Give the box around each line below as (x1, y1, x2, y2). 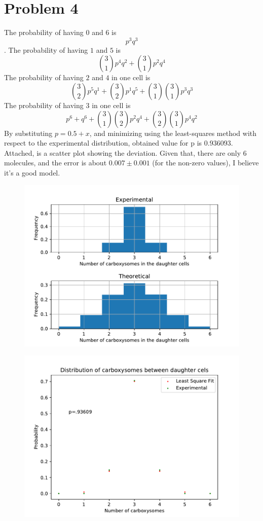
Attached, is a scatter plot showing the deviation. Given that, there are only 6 (4, 147, 247, 158)
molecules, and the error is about (4, 157, 107, 168)
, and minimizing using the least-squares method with (89, 127, 257, 138)
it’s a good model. (4, 167, 60, 178)
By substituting (4, 127, 53, 138)
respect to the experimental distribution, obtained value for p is (4, 137, 202, 148)
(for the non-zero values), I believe (152, 157, 259, 168)
